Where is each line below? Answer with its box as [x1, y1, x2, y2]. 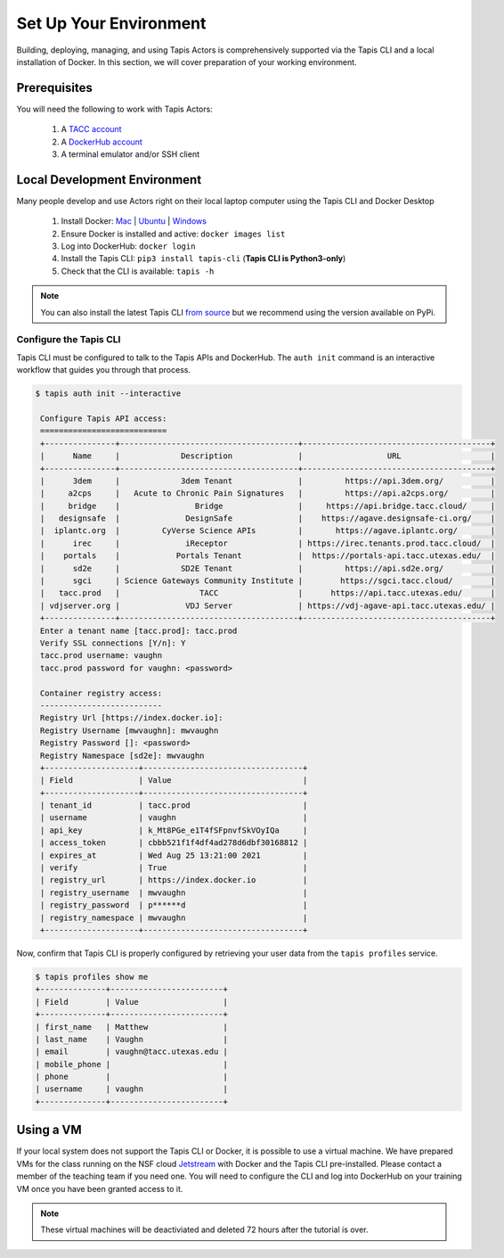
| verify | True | [40, 863, 308, 873]
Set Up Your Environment [16, 13, 207, 33]
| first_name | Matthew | [35, 1022, 229, 1032]
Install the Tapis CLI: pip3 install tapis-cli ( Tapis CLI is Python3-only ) [61, 253, 346, 264]
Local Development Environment [16, 172, 202, 187]
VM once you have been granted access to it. [16, 1183, 183, 1194]
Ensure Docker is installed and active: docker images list [61, 228, 286, 239]
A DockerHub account [61, 136, 142, 147]
